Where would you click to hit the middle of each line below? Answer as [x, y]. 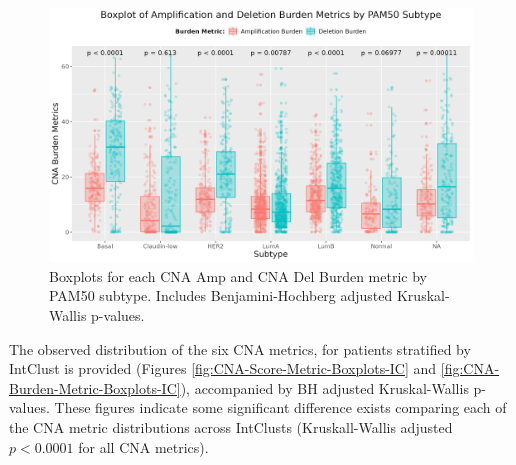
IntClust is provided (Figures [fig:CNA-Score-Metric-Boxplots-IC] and [223, 368]
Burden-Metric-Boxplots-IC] [95, 387]
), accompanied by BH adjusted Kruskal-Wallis [324, 387]
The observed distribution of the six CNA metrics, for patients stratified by [240, 348]
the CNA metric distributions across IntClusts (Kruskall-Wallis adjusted [231, 426]
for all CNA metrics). [143, 446]
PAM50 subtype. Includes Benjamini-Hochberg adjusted [221, 295]
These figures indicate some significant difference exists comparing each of [280, 407]
